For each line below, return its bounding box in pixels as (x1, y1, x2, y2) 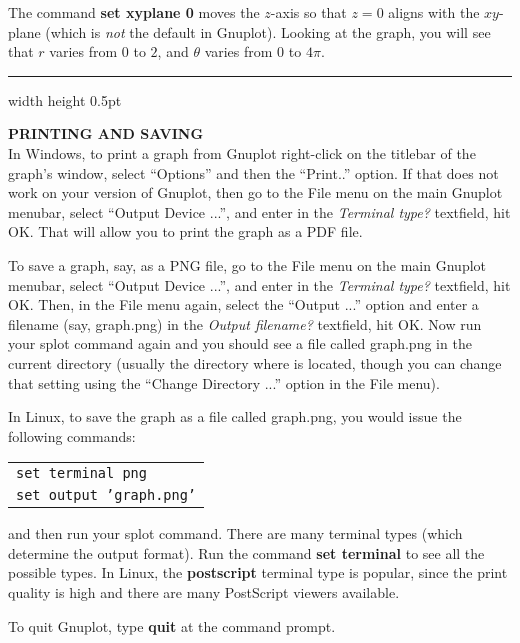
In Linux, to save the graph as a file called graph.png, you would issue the (8, 406, 462, 427)
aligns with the (388, 2, 480, 22)
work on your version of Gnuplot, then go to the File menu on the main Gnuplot (8, 182, 503, 203)
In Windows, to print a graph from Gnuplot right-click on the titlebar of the (8, 142, 476, 163)
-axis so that (270, 2, 347, 22)
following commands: (8, 425, 136, 446)
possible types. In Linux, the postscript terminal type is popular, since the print (8, 562, 508, 583)
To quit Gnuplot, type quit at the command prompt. (8, 615, 336, 636)
